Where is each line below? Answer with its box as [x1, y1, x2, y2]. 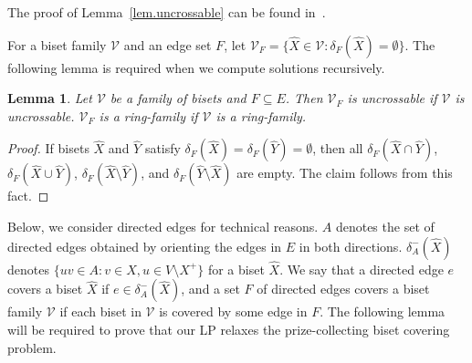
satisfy [144, 139, 181, 158]
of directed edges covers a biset [257, 279, 430, 298]
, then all [312, 139, 363, 158]
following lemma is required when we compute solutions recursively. [7, 57, 385, 77]
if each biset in [59, 302, 142, 321]
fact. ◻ [7, 186, 49, 205]
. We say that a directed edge [279, 259, 444, 278]
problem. [7, 337, 57, 357]
